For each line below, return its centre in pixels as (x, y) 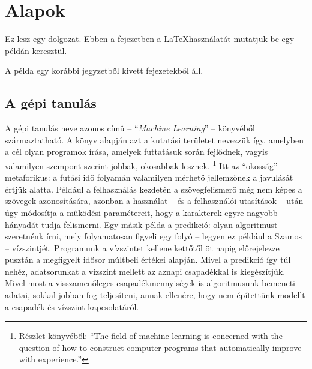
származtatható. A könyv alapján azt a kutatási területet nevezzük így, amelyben (154, 139)
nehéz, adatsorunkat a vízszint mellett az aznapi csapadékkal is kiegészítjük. (145, 271)
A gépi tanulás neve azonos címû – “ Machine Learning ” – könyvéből (130, 128)
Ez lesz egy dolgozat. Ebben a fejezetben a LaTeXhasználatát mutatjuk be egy (150, 39)
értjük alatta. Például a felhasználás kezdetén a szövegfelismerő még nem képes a (154, 189)
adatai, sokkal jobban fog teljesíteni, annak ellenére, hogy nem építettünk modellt (155, 295)
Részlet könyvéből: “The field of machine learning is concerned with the (151, 336)
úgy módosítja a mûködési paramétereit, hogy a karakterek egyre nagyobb (141, 212)
